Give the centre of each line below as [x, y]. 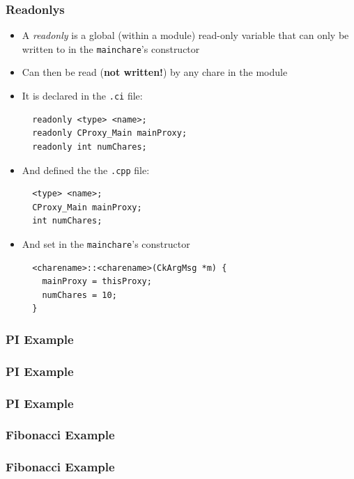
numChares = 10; [79, 295]
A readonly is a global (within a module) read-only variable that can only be [185, 35]
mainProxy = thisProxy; [97, 282]
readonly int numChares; [90, 147]
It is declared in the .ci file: [82, 96]
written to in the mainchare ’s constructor [111, 48]
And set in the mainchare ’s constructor [106, 243]
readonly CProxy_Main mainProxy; [110, 133]
